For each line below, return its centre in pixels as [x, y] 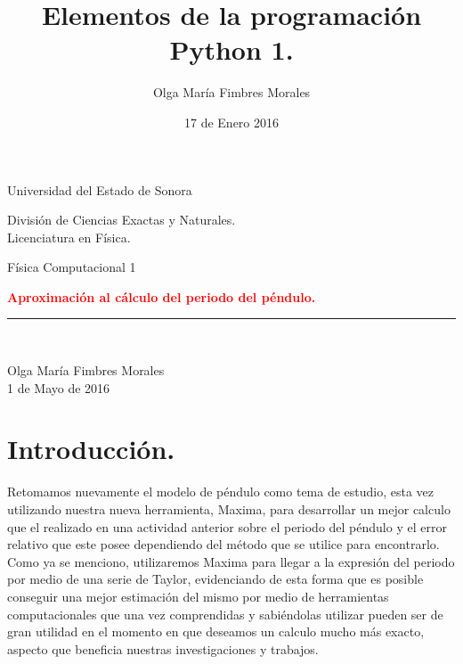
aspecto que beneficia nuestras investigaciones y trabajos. [163, 648]
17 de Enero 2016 [231, 122]
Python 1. [231, 49]
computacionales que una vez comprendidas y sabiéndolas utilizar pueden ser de [225, 614]
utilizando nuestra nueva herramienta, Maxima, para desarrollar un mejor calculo [229, 508]
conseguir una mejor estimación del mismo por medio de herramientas [198, 596]
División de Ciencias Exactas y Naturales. [122, 220]
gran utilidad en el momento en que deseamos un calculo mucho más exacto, [216, 631]
